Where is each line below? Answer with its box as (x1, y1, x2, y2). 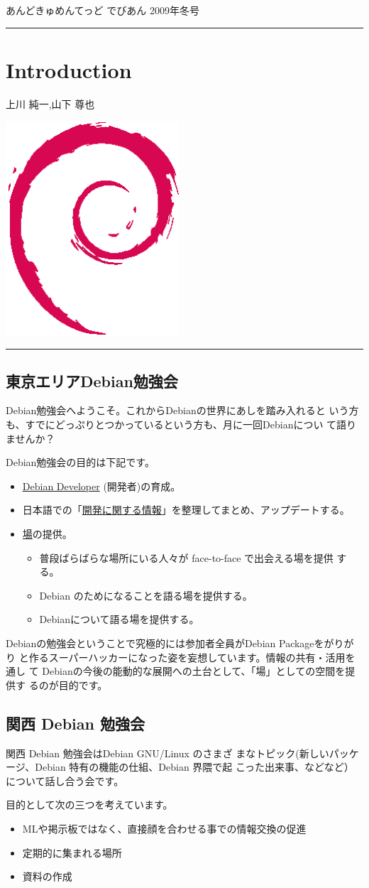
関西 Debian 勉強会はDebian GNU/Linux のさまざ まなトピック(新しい (6, 745, 329, 760)
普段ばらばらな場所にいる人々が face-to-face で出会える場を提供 (39, 550, 334, 565)
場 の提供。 (22, 526, 72, 541)
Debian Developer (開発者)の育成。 (22, 478, 181, 493)
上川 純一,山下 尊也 (6, 96, 95, 111)
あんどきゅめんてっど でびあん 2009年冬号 (6, 3, 199, 17)
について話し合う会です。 (6, 773, 124, 788)
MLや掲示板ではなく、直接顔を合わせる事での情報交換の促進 (22, 821, 307, 835)
